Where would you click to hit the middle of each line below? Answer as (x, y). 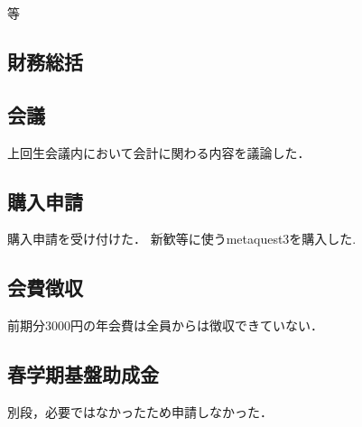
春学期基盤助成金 (83, 374)
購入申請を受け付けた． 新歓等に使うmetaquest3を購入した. (182, 239)
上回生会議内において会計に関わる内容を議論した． (159, 152)
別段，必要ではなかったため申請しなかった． (140, 411)
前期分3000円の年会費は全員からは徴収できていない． (165, 325)
